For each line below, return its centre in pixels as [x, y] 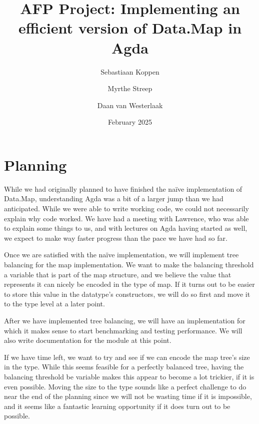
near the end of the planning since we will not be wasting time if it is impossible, [128, 396]
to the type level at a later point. [54, 304]
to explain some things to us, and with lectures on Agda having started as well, [126, 228]
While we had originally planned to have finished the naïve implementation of [123, 188]
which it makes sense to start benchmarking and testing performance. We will [123, 330]
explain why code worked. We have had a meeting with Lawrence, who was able [126, 218]
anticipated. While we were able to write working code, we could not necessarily [126, 208]
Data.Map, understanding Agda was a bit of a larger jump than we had [114, 198]
